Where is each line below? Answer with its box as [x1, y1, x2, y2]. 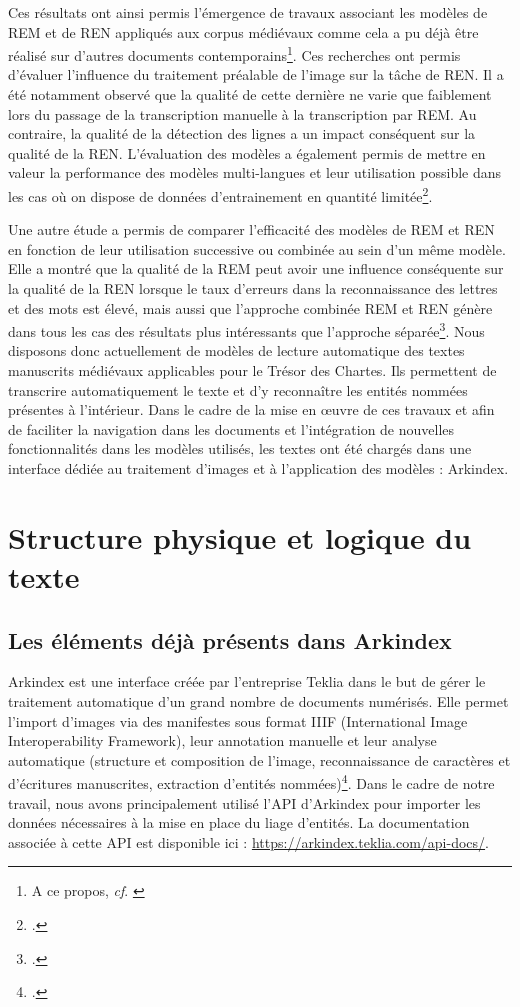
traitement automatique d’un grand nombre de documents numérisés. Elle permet [8, 690, 509, 711]
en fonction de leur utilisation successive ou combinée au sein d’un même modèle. [8, 238, 506, 259]
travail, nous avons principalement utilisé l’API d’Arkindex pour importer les [8, 792, 481, 813]
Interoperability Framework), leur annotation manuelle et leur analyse [8, 730, 437, 751]
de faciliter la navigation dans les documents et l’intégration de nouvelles [8, 418, 455, 439]
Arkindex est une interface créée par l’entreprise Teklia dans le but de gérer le [8, 671, 486, 692]
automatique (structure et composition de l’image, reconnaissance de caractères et [8, 749, 511, 770]
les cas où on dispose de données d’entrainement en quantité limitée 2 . [8, 183, 433, 206]
